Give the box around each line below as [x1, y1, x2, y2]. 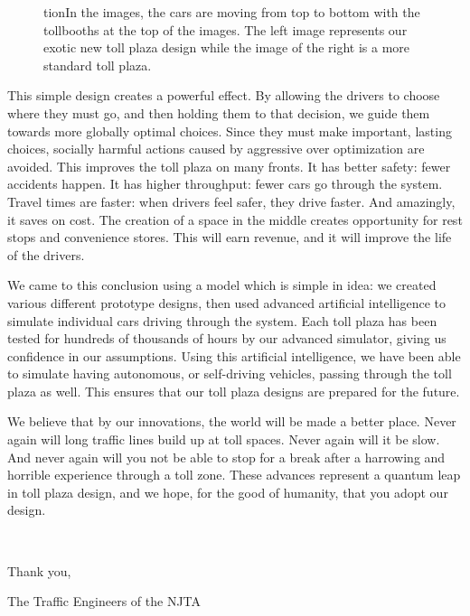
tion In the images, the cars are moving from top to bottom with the [43, 3, 420, 21]
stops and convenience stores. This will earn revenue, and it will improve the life [7, 228, 452, 247]
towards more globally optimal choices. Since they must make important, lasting [7, 121, 452, 140]
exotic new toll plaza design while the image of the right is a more [43, 38, 410, 57]
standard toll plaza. [43, 55, 152, 74]
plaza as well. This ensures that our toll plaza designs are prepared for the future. [7, 381, 460, 400]
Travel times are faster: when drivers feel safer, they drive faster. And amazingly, [7, 191, 456, 210]
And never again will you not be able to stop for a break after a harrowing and [7, 447, 446, 466]
